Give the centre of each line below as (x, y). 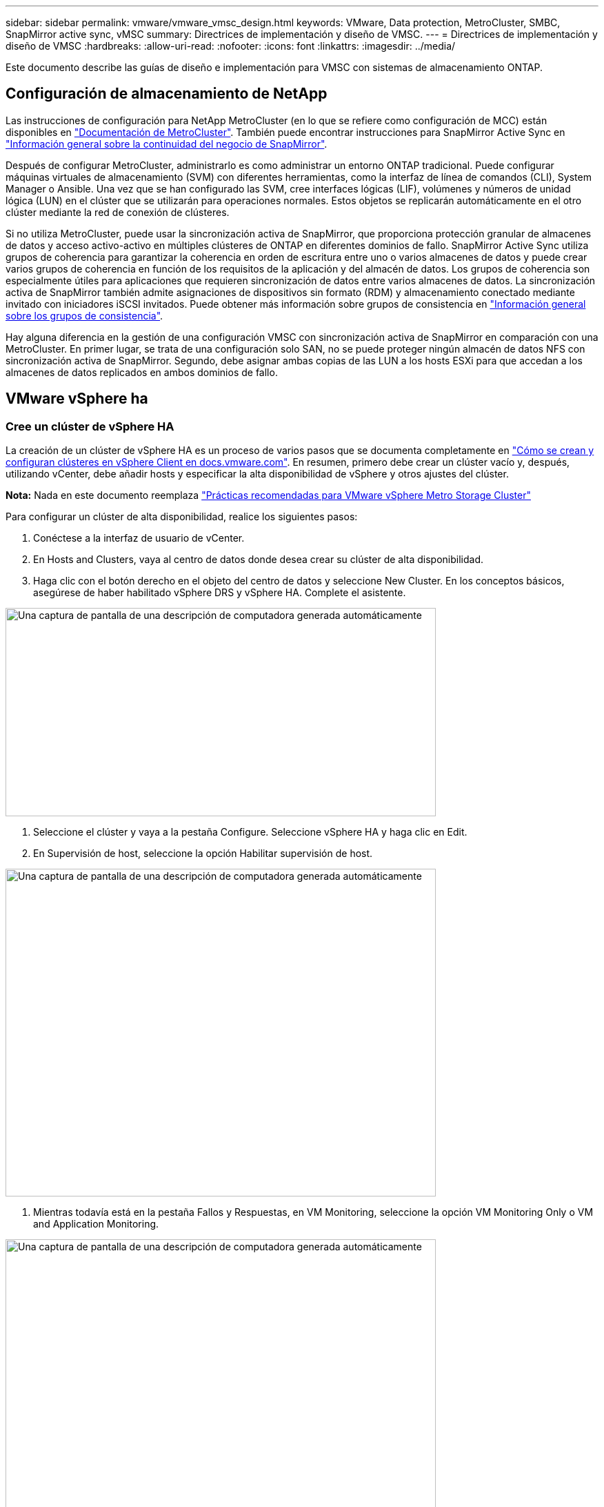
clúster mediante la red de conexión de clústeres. (118, 212)
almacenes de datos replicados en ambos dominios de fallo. (142, 372)
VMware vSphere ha (77, 399)
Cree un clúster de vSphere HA (90, 426)
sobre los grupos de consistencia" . (84, 315)
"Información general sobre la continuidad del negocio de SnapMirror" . (167, 144)
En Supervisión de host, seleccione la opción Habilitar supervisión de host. (203, 854)
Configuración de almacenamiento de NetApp (167, 94)
